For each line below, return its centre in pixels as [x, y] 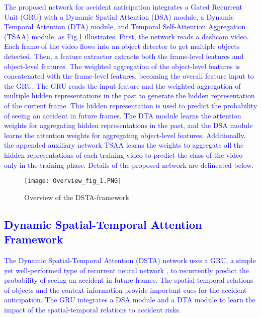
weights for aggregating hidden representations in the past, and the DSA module [128, 125]
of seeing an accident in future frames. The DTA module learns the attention [123, 115]
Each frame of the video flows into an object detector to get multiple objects [122, 46]
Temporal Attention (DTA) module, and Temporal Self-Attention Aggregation [125, 26]
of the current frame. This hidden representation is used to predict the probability [131, 105]
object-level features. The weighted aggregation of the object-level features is [122, 66]
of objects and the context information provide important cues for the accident [125, 290]
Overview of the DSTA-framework [77, 197]
